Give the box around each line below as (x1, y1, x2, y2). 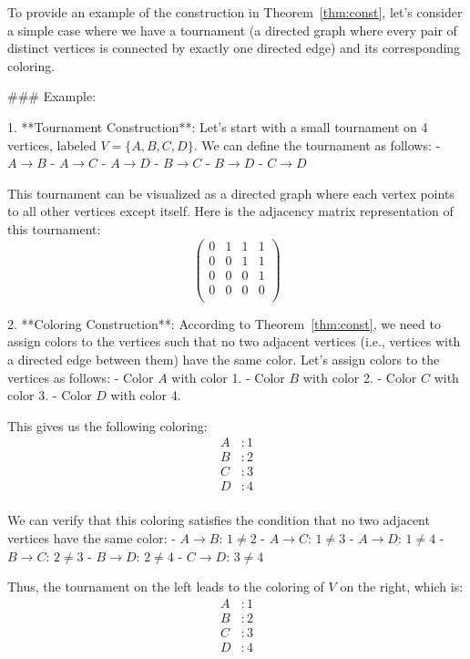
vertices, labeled (7, 135, 97, 154)
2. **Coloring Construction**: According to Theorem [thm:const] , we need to (7, 314, 441, 333)
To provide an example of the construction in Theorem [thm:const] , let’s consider (7, 3, 463, 21)
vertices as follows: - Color (7, 367, 154, 386)
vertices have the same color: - (7, 529, 176, 548)
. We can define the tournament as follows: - (193, 135, 441, 154)
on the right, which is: (340, 577, 464, 596)
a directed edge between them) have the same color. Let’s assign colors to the (7, 349, 440, 368)
